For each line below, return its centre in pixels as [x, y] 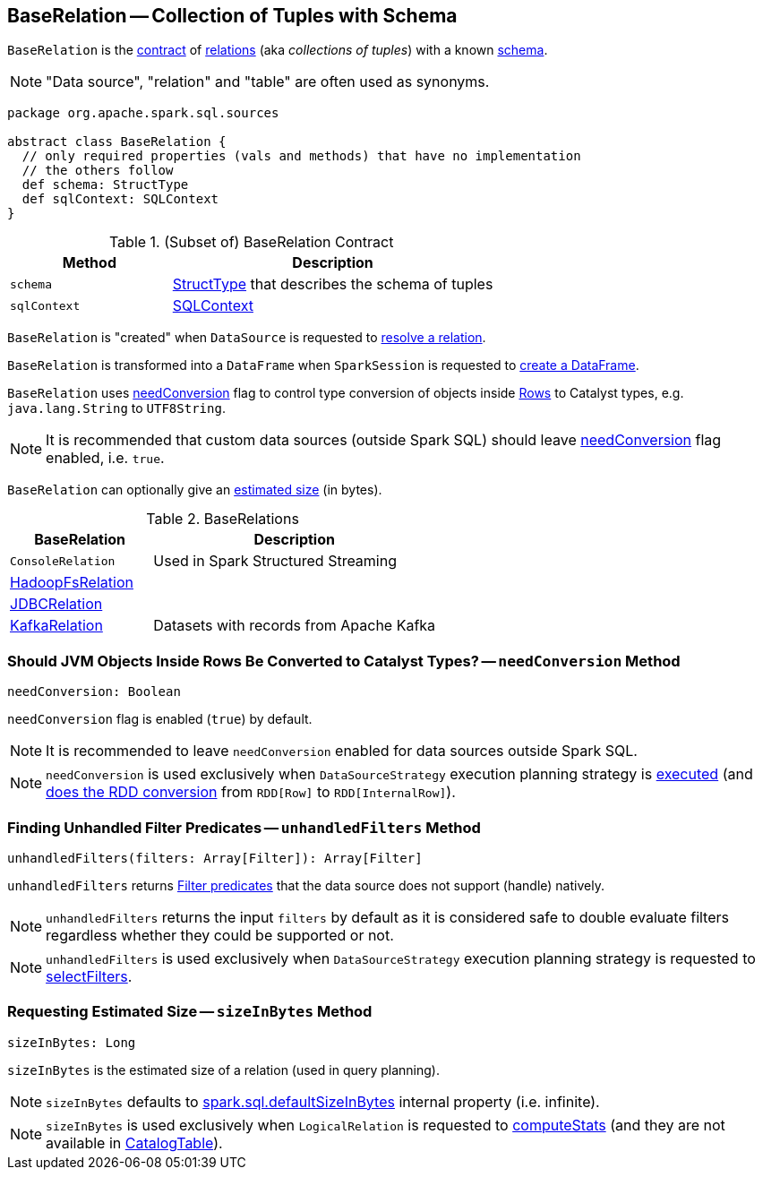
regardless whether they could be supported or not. [220, 935]
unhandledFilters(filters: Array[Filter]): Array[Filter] [215, 858]
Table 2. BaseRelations [223, 519]
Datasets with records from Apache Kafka [295, 626]
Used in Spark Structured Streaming [275, 561]
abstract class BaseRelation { [117, 142]
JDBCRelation [56, 604]
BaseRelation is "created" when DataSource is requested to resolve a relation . [247, 338]
